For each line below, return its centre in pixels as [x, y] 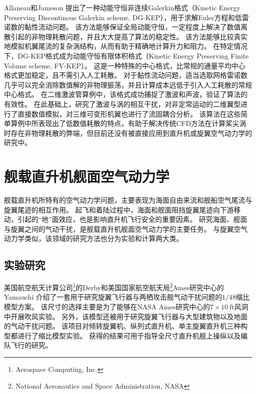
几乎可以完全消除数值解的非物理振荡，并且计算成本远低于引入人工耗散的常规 [128, 84]
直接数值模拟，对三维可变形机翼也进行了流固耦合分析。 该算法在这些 [129, 113]
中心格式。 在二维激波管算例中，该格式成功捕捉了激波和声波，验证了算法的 [126, 94]
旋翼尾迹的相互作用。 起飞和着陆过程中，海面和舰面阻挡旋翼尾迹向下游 [119, 209]
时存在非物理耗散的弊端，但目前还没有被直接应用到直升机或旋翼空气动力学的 [128, 133]
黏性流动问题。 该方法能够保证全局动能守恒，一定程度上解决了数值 [132, 27]
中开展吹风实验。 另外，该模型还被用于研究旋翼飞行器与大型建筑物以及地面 [126, 316]
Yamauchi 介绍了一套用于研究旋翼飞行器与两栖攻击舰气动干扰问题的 [113, 297]
